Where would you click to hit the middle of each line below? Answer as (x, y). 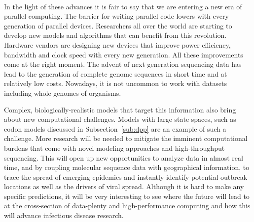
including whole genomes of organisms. (63, 93)
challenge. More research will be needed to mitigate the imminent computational (126, 138)
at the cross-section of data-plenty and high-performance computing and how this (127, 206)
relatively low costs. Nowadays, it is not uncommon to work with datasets (115, 83)
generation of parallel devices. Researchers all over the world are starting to (118, 25)
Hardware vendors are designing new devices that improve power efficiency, (117, 44)
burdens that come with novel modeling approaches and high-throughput (114, 148)
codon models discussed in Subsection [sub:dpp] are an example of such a (115, 128)
